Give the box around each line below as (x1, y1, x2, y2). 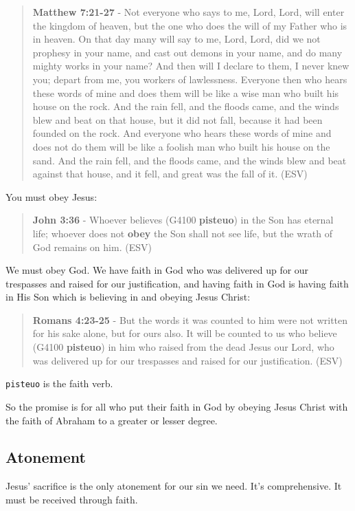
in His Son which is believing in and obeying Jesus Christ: (5, 290, 251, 304)
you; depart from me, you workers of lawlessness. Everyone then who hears (32, 72, 347, 86)
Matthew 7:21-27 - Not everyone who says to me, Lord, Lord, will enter (32, 5, 345, 19)
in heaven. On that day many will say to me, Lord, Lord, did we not (32, 32, 321, 46)
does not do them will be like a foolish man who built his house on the (32, 139, 330, 153)
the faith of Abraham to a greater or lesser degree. (5, 413, 218, 427)
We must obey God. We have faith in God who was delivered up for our (5, 263, 309, 277)
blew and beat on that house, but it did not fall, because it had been (32, 112, 323, 127)
